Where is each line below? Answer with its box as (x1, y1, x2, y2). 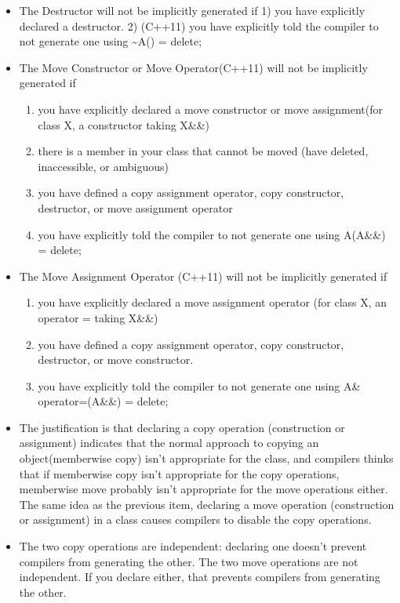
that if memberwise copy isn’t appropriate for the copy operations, (19, 465, 340, 481)
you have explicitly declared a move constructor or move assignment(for (38, 100, 384, 117)
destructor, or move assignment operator (38, 199, 233, 216)
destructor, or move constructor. (38, 351, 194, 368)
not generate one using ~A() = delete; (19, 33, 202, 49)
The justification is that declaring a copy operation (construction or (19, 419, 345, 435)
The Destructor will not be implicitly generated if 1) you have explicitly (19, 2, 365, 18)
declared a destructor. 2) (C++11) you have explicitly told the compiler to (19, 17, 379, 34)
